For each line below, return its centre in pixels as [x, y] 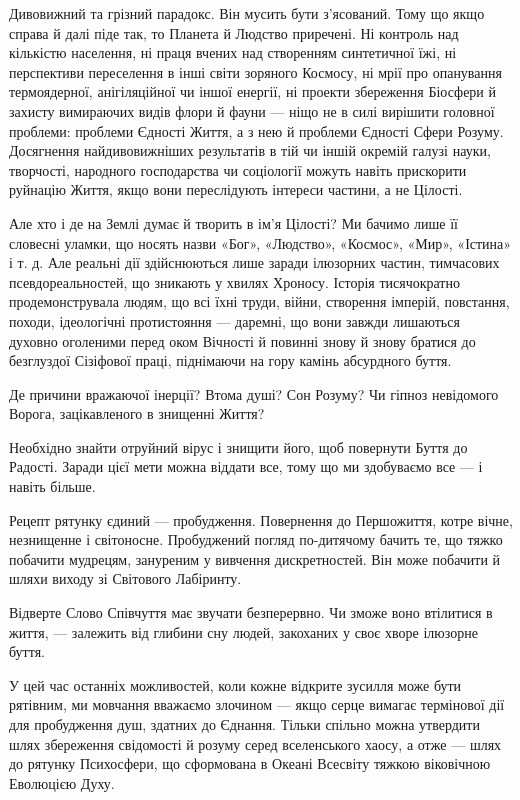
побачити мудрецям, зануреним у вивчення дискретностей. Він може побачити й [255, 558]
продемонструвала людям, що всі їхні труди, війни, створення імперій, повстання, [259, 301]
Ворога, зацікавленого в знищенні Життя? [137, 413]
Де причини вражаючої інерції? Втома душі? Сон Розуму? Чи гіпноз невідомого [254, 393]
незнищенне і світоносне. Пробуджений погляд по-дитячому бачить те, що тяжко [256, 539]
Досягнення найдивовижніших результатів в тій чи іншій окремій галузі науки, [250, 150]
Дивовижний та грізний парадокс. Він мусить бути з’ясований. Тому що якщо [247, 13]
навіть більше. [52, 486]
